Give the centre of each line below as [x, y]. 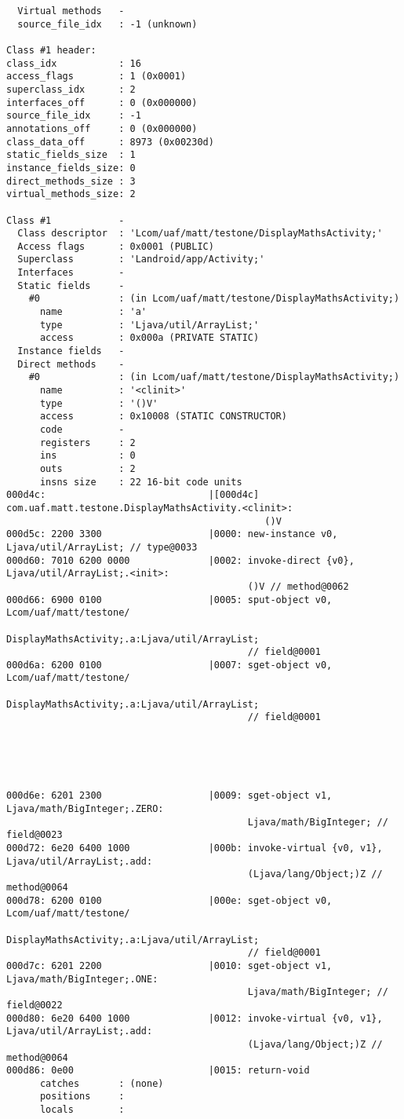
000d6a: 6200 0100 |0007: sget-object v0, [169, 665]
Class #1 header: [51, 50]
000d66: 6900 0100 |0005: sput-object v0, [169, 600]
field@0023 [35, 835]
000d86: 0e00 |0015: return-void [158, 1071]
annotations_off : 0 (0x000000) [102, 128]
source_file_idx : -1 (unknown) [107, 24]
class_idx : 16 [74, 63]
